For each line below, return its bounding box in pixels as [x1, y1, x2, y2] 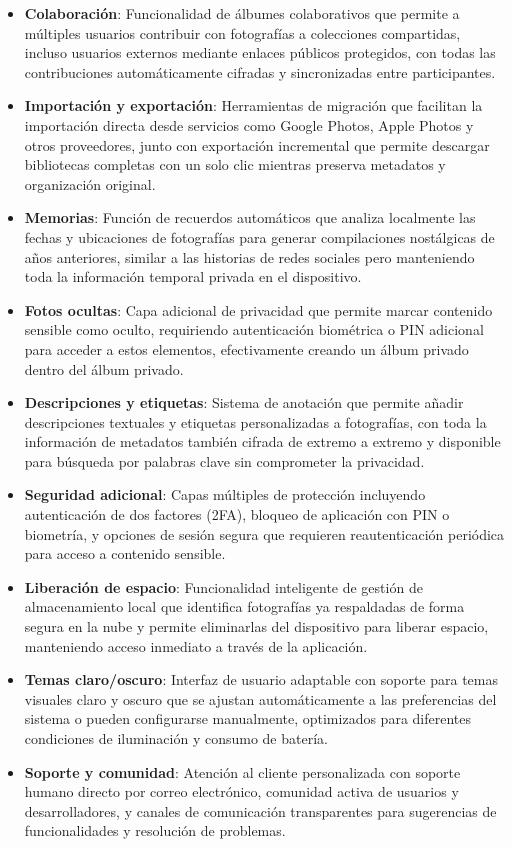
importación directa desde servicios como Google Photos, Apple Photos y [24, 114, 474, 135]
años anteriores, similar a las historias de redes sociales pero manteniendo [24, 246, 475, 267]
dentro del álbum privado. [24, 358, 184, 379]
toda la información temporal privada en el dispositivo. [24, 266, 362, 287]
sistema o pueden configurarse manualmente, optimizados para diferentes [24, 708, 471, 729]
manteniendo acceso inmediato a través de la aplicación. [24, 635, 368, 656]
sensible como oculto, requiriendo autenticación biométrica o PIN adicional [24, 319, 484, 340]
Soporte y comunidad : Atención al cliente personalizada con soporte [24, 761, 461, 782]
